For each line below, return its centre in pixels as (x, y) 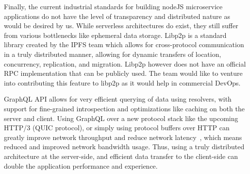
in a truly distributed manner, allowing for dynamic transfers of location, (113, 54)
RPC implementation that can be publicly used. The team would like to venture (123, 73)
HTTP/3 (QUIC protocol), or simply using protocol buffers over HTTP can (117, 128)
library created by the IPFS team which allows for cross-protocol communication (124, 44)
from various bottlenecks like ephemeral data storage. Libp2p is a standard (115, 35)
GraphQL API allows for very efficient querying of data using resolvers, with (118, 99)
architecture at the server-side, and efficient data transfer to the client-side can (121, 156)
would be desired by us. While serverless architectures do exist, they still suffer (121, 26)
